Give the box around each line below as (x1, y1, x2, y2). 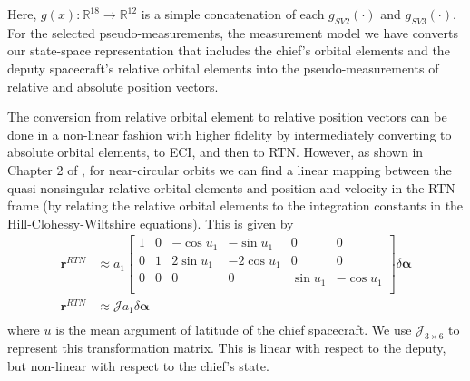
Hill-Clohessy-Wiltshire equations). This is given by (7, 213, 294, 232)
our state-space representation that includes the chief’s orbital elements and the (7, 41, 450, 60)
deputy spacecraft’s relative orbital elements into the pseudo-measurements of (7, 58, 439, 77)
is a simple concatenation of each (141, 5, 325, 23)
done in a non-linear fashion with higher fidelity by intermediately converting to (7, 124, 452, 143)
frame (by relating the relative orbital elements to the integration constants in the (7, 196, 464, 215)
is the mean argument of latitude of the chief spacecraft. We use (55, 320, 412, 339)
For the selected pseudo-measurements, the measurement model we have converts (7, 23, 458, 42)
